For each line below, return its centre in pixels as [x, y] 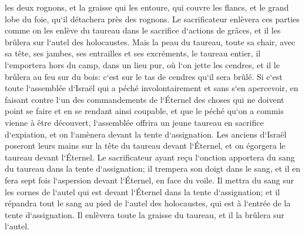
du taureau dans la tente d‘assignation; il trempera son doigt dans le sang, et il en [153, 168]
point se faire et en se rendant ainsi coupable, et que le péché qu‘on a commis [144, 111]
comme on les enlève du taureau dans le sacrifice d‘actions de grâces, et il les [143, 30]
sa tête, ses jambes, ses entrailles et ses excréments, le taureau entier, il [133, 53]
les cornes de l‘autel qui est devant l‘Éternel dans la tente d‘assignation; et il [143, 191]
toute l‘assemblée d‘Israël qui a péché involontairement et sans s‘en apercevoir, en [152, 88]
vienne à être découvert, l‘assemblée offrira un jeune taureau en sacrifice [134, 122]
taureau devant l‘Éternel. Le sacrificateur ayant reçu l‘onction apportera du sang [150, 157]
